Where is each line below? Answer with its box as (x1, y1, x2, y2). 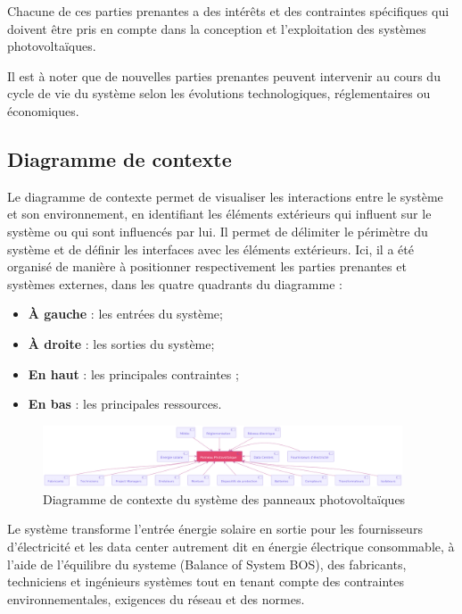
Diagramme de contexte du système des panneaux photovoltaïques (43, 489, 406, 508)
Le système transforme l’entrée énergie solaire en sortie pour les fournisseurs (7, 519, 423, 538)
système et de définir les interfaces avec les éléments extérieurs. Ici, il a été (7, 239, 414, 258)
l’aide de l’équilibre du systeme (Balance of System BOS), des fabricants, (7, 554, 407, 573)
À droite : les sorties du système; (28, 334, 215, 353)
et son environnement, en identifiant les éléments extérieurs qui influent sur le (7, 204, 432, 223)
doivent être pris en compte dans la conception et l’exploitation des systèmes (7, 19, 426, 37)
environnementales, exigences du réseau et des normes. (7, 589, 305, 608)
